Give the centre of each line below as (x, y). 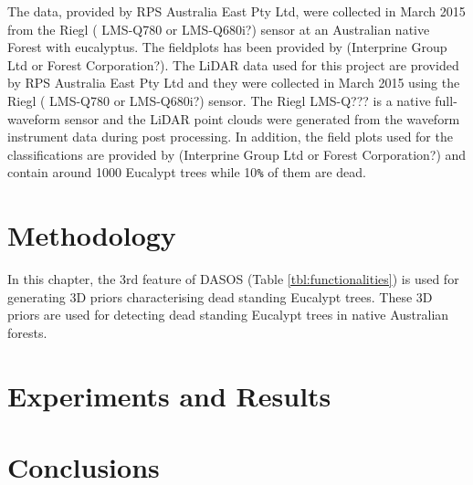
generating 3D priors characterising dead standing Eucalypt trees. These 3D (220, 296)
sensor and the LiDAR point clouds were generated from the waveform (262, 118)
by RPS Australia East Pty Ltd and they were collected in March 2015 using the (234, 83)
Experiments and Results (169, 395)
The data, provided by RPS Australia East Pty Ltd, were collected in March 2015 (236, 11)
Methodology (92, 235)
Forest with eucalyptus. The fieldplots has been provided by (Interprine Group (227, 47)
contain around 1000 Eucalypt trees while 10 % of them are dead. (187, 172)
